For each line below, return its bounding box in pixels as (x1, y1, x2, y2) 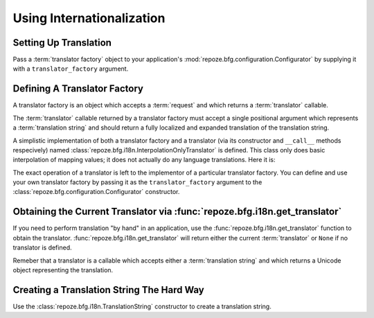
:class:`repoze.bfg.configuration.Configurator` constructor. (12, 188, 180, 196)
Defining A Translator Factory (12, 83, 143, 95)
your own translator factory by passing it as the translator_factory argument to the (12, 178, 262, 186)
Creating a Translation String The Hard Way (12, 284, 204, 296)
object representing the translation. (12, 265, 114, 274)
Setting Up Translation (12, 37, 112, 48)
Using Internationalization (12, 10, 166, 26)
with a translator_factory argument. (12, 64, 129, 73)
